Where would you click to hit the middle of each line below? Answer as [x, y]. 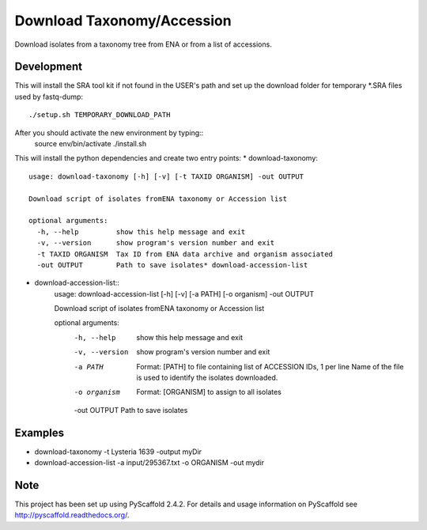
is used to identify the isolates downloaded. [207, 378]
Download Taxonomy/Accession [123, 21]
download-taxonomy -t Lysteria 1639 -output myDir [118, 452]
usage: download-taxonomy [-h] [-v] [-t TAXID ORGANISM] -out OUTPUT [166, 176]
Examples [40, 432]
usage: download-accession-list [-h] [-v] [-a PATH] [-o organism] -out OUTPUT [184, 293]
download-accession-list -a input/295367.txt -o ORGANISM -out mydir [149, 463]
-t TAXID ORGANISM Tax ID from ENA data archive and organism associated [185, 254]
